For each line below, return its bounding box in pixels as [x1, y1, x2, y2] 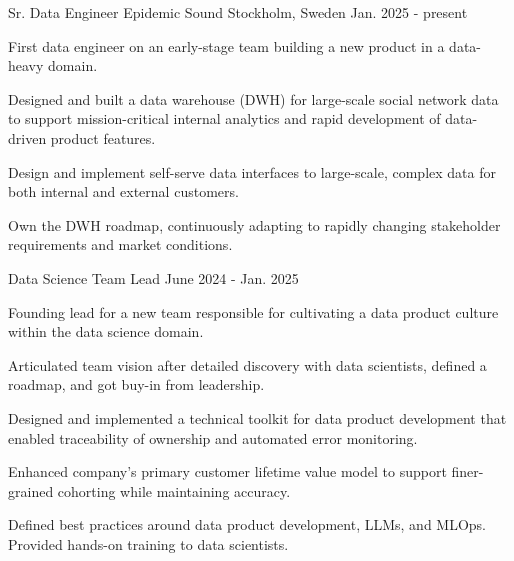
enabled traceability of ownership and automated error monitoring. [8, 427, 418, 448]
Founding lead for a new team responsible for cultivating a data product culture [8, 301, 499, 322]
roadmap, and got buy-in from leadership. [8, 374, 265, 395]
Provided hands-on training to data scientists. [8, 533, 289, 554]
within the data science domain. [8, 321, 204, 342]
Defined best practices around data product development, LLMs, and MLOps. [8, 514, 487, 535]
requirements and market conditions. [8, 234, 233, 255]
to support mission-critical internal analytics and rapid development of [8, 108, 441, 129]
